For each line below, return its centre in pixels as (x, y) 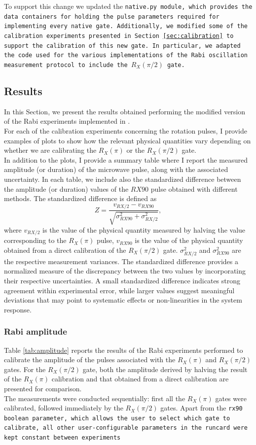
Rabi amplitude (36, 331)
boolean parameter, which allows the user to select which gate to (117, 418)
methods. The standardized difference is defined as (80, 198)
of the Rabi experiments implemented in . (67, 121)
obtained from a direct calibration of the (65, 250)
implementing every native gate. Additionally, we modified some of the (126, 26)
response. (18, 309)
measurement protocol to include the (66, 65)
